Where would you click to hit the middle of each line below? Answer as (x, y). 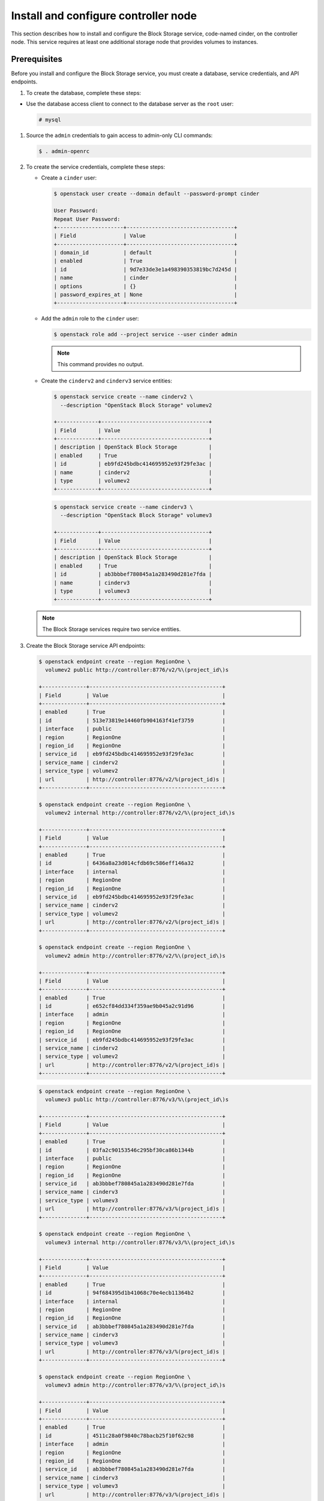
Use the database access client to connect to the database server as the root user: (130, 104)
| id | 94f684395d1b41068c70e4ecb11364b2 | (132, 1293)
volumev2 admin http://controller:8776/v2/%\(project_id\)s (135, 956)
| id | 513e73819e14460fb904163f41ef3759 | (132, 720)
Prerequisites (37, 59)
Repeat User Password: (87, 219)
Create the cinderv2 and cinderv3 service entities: (106, 381)
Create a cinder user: (69, 178)
